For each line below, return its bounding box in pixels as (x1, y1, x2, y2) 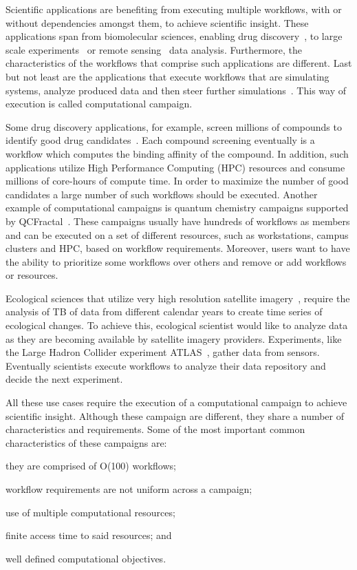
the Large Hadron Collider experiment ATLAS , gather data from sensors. (6, 345, 320, 359)
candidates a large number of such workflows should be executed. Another (6, 187, 318, 201)
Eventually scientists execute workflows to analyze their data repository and (6, 358, 326, 372)
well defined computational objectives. (6, 551, 166, 565)
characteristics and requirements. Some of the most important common (6, 422, 305, 436)
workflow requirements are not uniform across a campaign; (6, 482, 252, 496)
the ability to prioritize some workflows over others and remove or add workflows (6, 254, 347, 268)
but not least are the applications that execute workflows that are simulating (6, 69, 329, 83)
